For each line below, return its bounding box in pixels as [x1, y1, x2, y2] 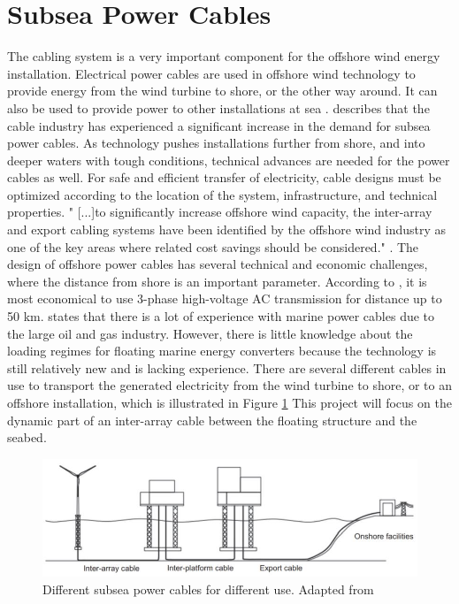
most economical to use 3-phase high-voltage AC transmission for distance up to [7, 289, 442, 308]
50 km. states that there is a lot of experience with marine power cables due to [7, 307, 435, 325]
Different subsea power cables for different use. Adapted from [42, 579, 374, 598]
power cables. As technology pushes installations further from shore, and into [7, 134, 425, 152]
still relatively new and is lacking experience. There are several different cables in [7, 358, 447, 377]
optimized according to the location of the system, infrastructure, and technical [7, 185, 438, 203]
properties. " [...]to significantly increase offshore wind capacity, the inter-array [7, 203, 432, 221]
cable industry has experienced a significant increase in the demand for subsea [7, 116, 431, 134]
